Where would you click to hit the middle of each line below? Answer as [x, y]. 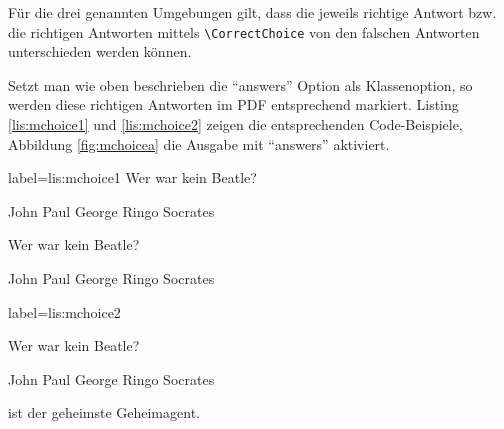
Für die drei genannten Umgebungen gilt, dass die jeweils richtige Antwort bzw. [252, 12]
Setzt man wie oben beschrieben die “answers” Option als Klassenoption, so [240, 84]
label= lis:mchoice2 [64, 311]
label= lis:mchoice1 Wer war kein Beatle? [132, 177]
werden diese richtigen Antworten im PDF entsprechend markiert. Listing [233, 104]
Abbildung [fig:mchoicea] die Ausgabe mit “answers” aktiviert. [199, 143]
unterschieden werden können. [100, 51]
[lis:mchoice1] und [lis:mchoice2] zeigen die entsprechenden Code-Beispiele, [235, 124]
